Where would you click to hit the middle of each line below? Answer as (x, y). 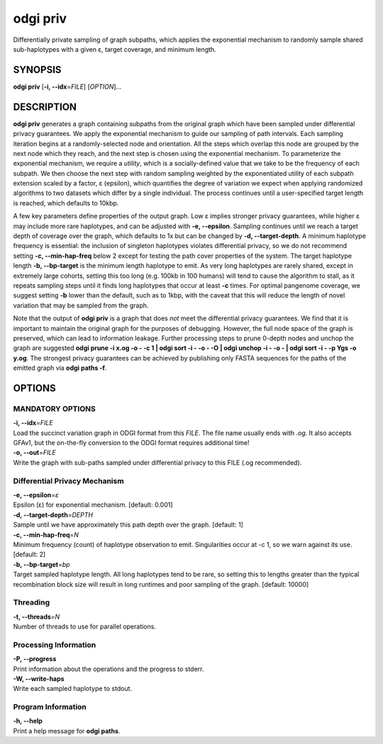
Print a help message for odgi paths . (67, 731)
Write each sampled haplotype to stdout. (73, 689)
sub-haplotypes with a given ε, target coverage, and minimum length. (115, 49)
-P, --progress (35, 659)
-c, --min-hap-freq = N (46, 534)
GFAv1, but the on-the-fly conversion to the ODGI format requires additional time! (131, 443)
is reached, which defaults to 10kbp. (66, 203)
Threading (32, 602)
